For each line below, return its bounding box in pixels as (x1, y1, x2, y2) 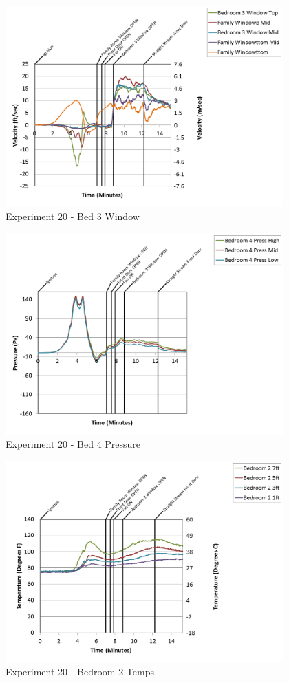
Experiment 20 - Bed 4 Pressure (6, 437, 141, 451)
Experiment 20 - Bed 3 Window (6, 209, 140, 224)
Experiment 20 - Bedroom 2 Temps (6, 664, 154, 679)
